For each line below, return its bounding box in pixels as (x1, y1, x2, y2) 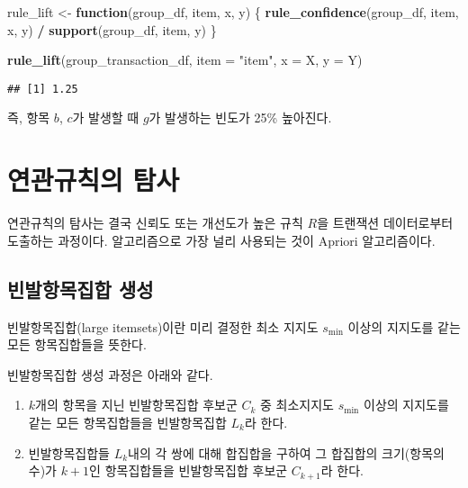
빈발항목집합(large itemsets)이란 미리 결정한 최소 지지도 (7, 317, 319, 336)
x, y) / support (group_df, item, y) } (7, 20, 217, 39)
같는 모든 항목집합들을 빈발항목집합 (28, 412, 227, 431)
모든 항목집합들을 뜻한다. (7, 335, 147, 354)
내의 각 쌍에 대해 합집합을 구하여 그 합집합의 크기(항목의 (128, 443, 445, 462)
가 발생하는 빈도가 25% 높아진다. (148, 108, 332, 127)
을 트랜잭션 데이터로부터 (317, 213, 454, 232)
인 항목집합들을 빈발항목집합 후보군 (89, 461, 288, 480)
